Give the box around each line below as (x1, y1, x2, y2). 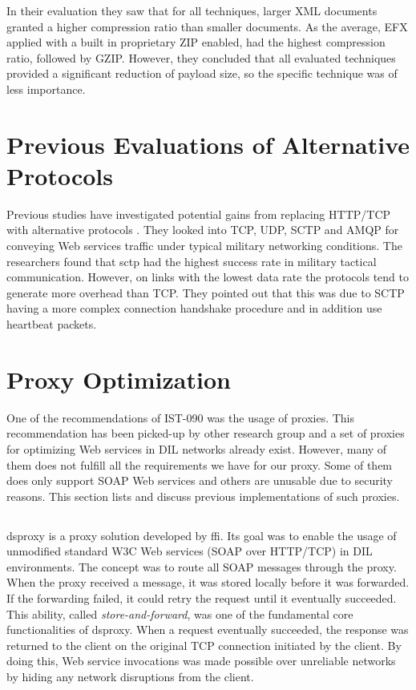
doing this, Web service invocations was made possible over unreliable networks (6, 652, 396, 669)
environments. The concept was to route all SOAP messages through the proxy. (6, 558, 397, 575)
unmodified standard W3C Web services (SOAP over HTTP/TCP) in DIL (6, 543, 373, 559)
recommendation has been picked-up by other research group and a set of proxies (6, 425, 405, 442)
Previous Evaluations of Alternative (6, 127, 410, 160)
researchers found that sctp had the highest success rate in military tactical (6, 252, 377, 269)
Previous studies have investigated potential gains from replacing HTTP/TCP (6, 205, 391, 222)
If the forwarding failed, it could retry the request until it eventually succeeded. (6, 590, 397, 607)
